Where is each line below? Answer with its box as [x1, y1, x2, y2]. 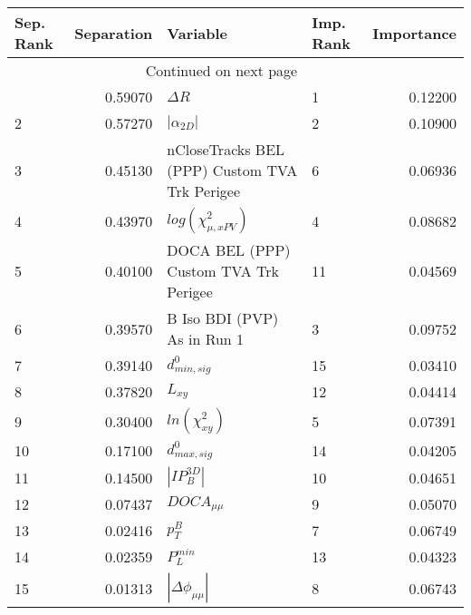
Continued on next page [145, 60, 298, 81]
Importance [372, 22, 457, 44]
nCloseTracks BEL [167, 139, 285, 160]
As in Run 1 [167, 328, 245, 349]
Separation [74, 22, 153, 44]
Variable [167, 22, 228, 44]
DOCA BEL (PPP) [167, 239, 291, 260]
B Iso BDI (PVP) [167, 307, 279, 328]
